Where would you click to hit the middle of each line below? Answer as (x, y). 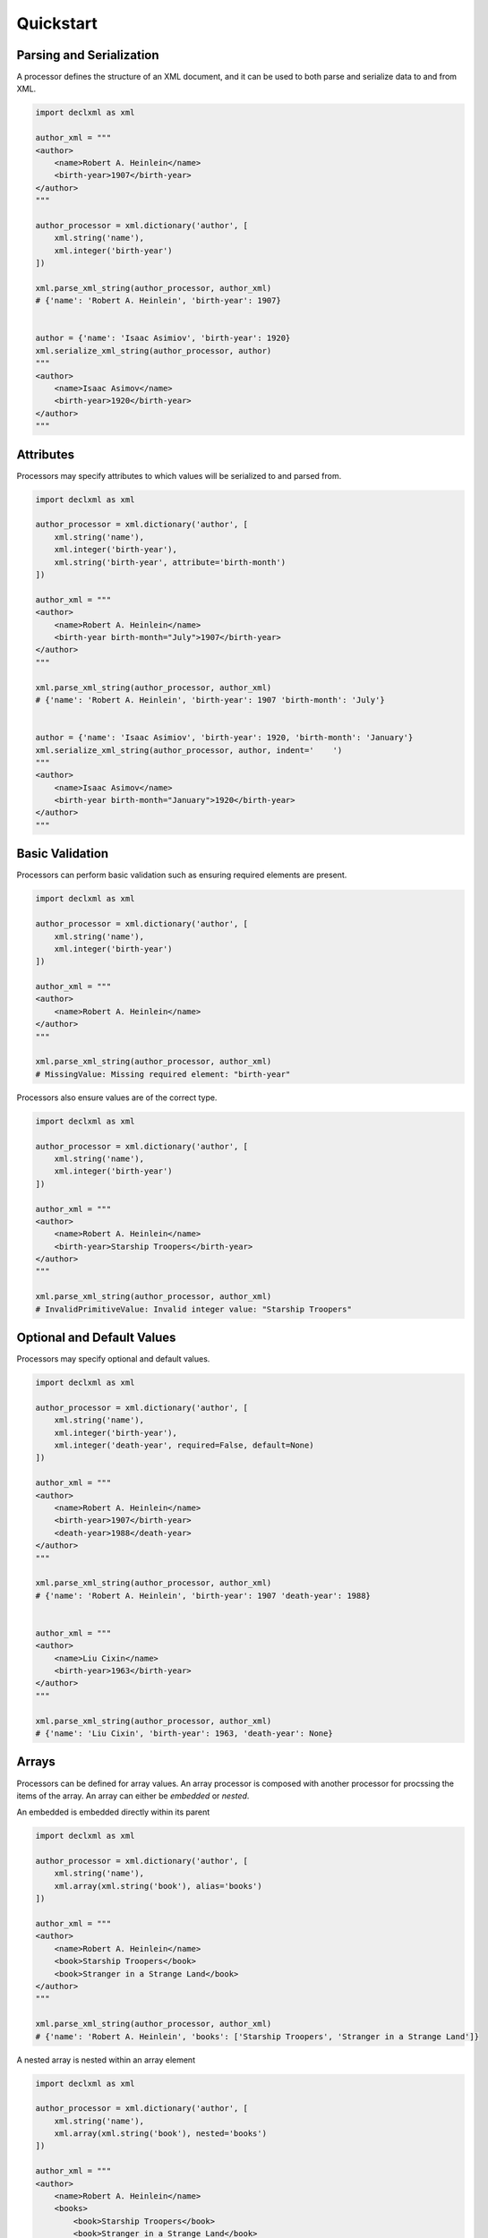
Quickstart (57, 23)
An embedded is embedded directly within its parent (113, 1812)
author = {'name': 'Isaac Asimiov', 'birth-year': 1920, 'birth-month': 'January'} (224, 738)
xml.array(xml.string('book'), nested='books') (161, 2134)
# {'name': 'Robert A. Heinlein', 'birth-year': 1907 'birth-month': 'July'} (210, 700)
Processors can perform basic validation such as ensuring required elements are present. (182, 875)
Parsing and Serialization (88, 55)
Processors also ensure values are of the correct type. (117, 1098)
